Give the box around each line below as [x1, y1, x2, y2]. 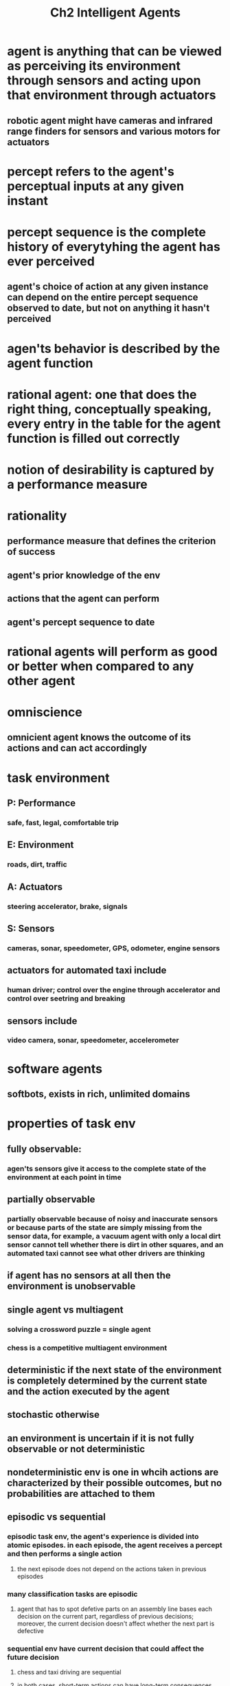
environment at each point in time [7, 1172, 122, 1182]
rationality [7, 508, 67, 524]
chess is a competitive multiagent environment [7, 1343, 168, 1353]
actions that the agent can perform [7, 593, 160, 604]
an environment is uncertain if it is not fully [7, 1432, 194, 1444]
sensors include [7, 1015, 78, 1027]
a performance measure [7, 477, 148, 492]
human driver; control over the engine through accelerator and [7, 985, 221, 995]
